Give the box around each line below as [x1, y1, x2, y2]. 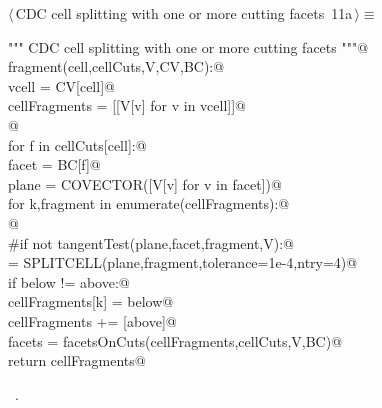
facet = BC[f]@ [8, 154, 101, 175]
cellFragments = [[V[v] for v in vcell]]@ [8, 95, 246, 116]
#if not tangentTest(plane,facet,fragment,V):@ [8, 232, 294, 253]
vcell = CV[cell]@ [8, 75, 115, 96]
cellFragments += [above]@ [8, 310, 177, 331]
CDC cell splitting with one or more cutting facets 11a [15, 3, 353, 23]
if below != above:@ [8, 271, 130, 292]
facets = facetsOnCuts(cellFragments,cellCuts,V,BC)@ [8, 330, 343, 351]
